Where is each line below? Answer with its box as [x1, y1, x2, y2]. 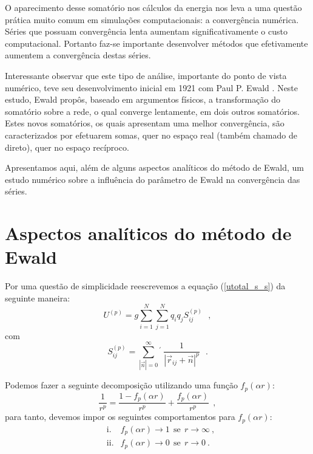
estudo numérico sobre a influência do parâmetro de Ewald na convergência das [5, 173, 300, 185]
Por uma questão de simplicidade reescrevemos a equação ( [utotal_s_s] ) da [5, 280, 286, 292]
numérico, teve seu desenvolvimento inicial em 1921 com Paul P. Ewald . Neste [5, 81, 298, 94]
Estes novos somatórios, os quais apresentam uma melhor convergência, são [5, 117, 284, 129]
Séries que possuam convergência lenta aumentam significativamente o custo [5, 25, 288, 38]
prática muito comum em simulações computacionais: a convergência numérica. [5, 13, 299, 26]
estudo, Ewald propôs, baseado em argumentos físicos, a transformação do [5, 93, 280, 106]
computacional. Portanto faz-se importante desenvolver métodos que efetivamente [5, 36, 308, 49]
